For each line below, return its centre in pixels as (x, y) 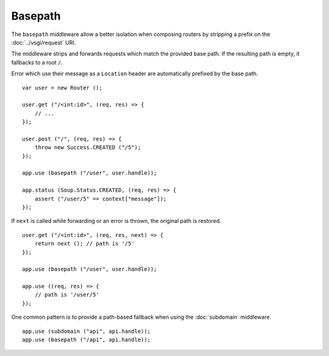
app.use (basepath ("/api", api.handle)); (87, 340)
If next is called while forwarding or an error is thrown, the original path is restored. (116, 221)
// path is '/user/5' (67, 295)
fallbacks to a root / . (37, 62)
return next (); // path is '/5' (85, 244)
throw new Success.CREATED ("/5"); (88, 147)
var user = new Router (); (62, 88)
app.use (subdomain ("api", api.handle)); (87, 331)
